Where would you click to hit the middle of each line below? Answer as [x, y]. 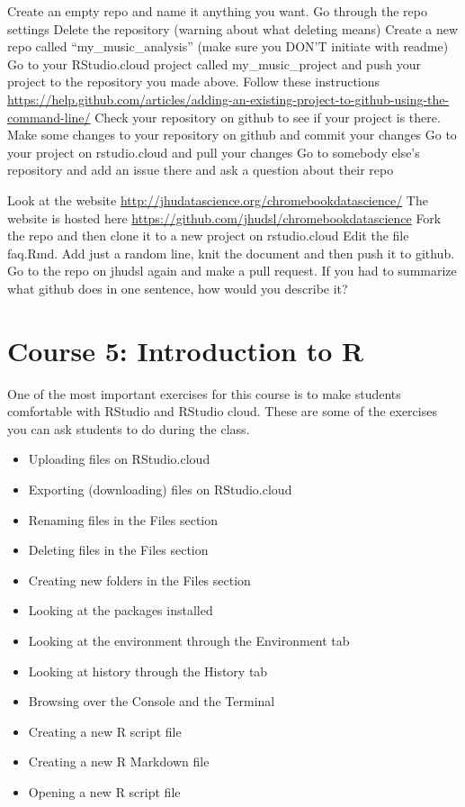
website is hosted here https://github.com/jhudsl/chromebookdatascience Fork [224, 218]
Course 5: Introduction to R [186, 350]
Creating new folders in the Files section [139, 580]
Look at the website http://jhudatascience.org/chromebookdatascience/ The [218, 199]
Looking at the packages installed [121, 610]
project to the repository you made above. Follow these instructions [194, 82]
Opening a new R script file [104, 791]
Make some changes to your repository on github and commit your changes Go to [232, 135]
